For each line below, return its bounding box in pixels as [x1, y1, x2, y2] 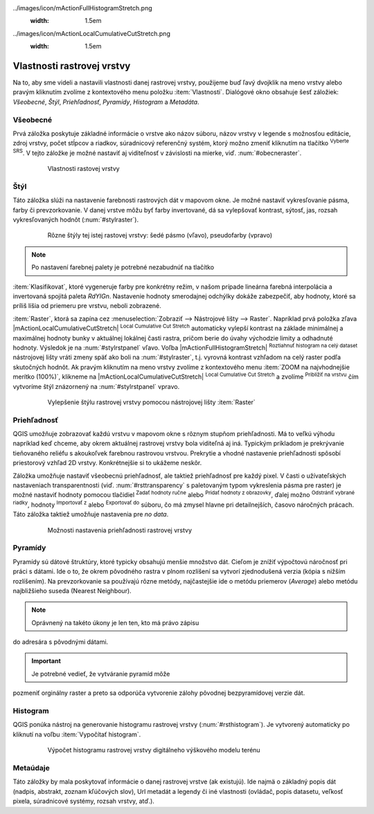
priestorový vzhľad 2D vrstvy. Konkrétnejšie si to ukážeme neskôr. [12, 459, 202, 467]
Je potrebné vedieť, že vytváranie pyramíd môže [31, 669, 170, 678]
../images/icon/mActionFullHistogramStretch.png [12, 4, 152, 12]
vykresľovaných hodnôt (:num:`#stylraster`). [12, 215, 139, 224]
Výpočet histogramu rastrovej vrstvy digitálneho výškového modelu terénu [47, 746, 260, 754]
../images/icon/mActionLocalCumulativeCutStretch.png [12, 29, 171, 37]
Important [31, 657, 62, 665]
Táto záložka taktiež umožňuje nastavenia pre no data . [12, 510, 169, 518]
